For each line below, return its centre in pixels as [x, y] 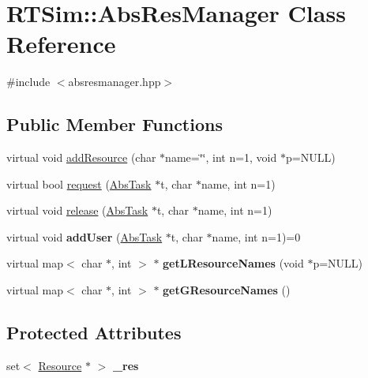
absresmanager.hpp [115, 82]
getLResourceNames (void [233, 263]
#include [28, 82]
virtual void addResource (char [81, 157]
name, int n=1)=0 [256, 236]
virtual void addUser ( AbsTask [84, 236]
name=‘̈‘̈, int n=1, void [221, 157]
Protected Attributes [94, 333]
